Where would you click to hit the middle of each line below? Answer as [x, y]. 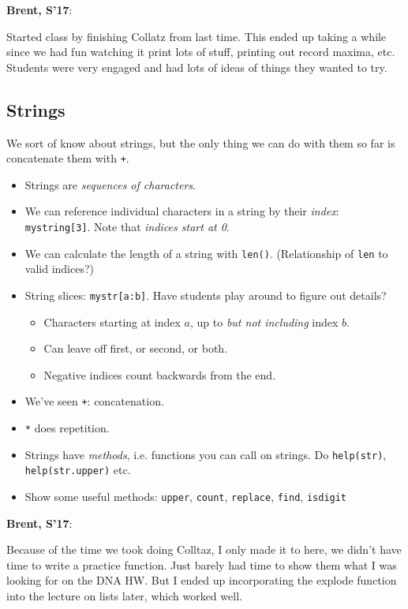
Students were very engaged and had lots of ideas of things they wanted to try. [197, 67]
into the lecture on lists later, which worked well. [124, 596]
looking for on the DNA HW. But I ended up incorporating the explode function [202, 580]
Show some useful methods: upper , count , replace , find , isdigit [186, 496]
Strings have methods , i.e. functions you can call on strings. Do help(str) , [206, 454]
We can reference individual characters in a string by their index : [182, 211]
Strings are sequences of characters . [110, 184]
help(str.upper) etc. [78, 470]
